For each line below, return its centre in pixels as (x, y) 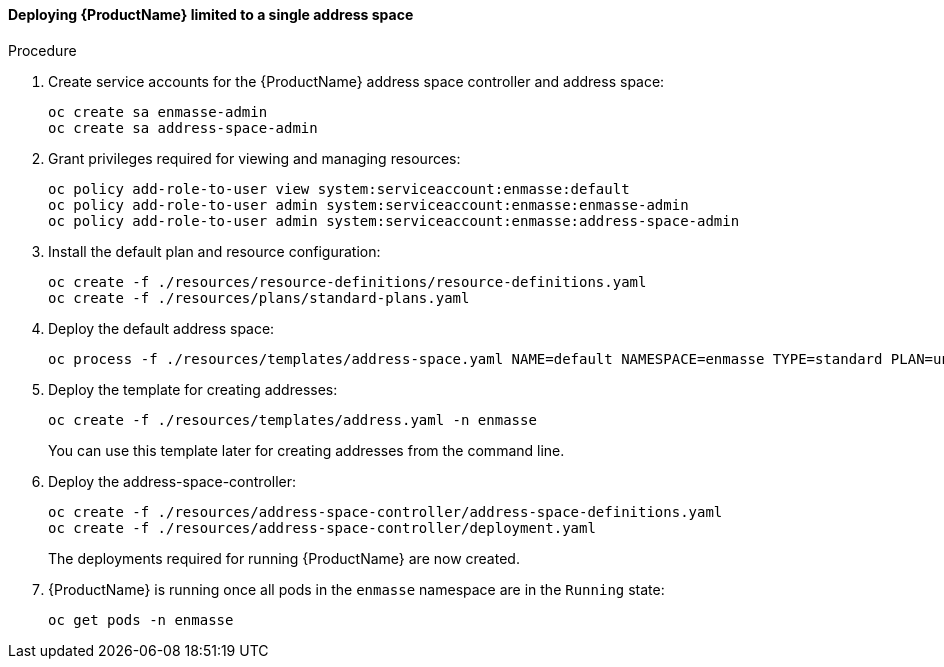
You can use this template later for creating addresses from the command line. (306, 450)
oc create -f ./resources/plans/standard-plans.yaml (259, 297)
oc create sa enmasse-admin (158, 111)
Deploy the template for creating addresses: (193, 389)
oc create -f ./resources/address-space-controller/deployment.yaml (322, 527)
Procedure (42, 50)
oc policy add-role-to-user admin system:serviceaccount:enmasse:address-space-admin (394, 220)
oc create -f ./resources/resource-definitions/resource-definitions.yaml (347, 281)
